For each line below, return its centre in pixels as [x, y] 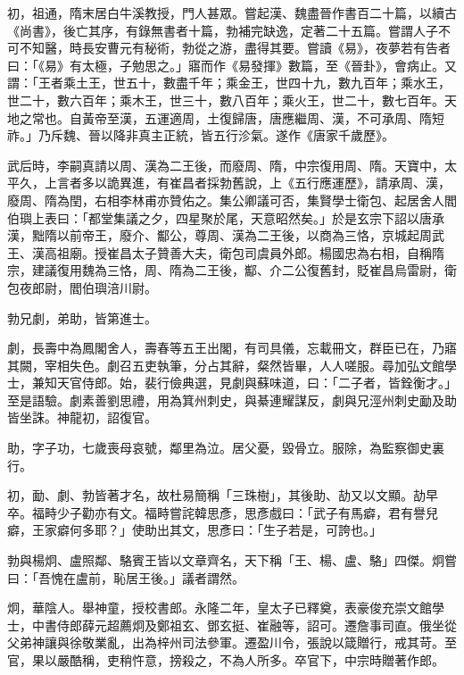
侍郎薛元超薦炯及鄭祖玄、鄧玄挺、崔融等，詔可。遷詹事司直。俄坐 [250, 625]
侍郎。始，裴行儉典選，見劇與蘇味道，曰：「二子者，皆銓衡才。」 [269, 383]
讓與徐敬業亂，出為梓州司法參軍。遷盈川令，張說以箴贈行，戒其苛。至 [250, 642]
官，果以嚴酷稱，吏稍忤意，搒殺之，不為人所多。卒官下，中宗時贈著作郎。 [226, 660]
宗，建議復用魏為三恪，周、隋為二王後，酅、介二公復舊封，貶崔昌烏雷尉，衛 [232, 270]
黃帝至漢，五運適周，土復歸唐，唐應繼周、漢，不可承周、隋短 [263, 117]
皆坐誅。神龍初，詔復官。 [82, 417]
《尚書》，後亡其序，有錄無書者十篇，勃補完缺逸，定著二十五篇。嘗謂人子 [223, 30]
